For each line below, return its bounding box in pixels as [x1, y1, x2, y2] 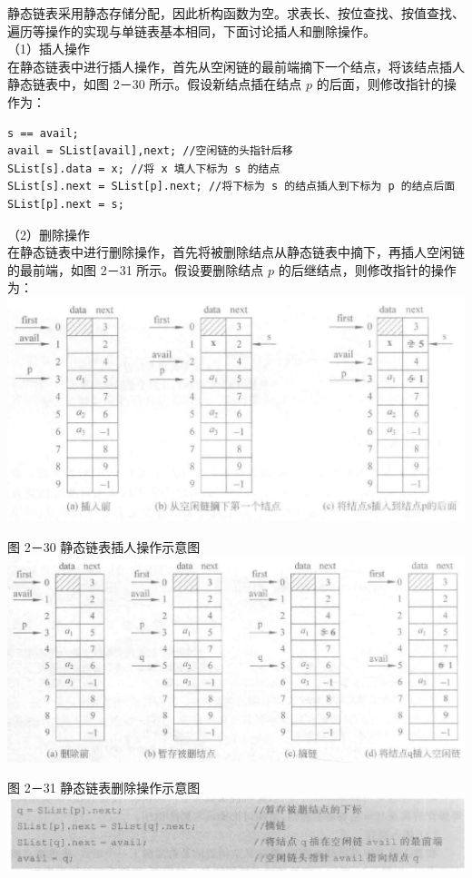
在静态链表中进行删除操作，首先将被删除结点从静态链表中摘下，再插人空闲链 [7, 242, 465, 261]
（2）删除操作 [7, 224, 90, 243]
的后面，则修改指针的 [316, 74, 444, 94]
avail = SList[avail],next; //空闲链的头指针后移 [7, 144, 293, 158]
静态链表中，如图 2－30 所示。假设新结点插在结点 [7, 74, 302, 94]
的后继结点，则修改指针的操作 [278, 260, 457, 279]
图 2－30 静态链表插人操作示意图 [7, 538, 201, 557]
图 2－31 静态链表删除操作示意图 [7, 778, 201, 797]
